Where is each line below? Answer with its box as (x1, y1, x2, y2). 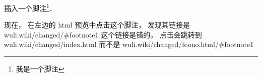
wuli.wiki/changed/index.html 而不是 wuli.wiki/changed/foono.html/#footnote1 (4, 39, 254, 49)
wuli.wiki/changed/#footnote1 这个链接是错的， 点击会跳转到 (4, 29, 202, 39)
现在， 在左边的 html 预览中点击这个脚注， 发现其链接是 (4, 19, 190, 30)
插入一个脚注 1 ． (4, 1, 56, 13)
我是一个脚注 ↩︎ (16, 63, 64, 74)
